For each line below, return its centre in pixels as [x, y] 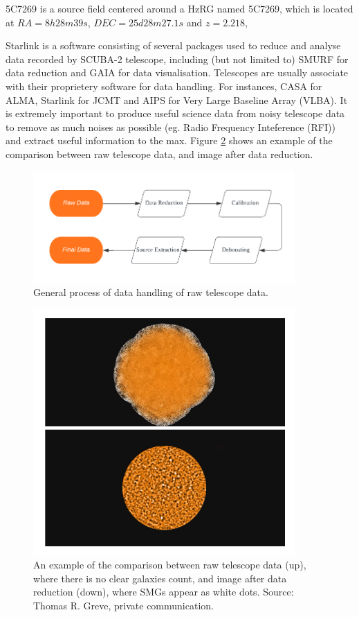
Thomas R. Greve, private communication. [123, 606]
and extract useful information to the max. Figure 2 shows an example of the [169, 140]
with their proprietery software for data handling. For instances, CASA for [164, 86]
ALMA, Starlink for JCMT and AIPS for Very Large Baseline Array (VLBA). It [177, 99]
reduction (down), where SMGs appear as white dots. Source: [164, 592]
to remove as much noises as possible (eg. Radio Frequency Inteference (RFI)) [171, 127]
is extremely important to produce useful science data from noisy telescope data [175, 113]
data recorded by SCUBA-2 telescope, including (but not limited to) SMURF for [177, 59]
